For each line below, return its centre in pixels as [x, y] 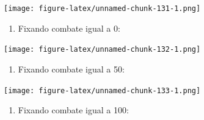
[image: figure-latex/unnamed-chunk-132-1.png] [102, 50]
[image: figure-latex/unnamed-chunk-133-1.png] [102, 90]
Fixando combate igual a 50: [71, 69]
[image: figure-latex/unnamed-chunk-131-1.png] [102, 9]
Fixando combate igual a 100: [73, 110]
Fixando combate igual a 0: [69, 28]
